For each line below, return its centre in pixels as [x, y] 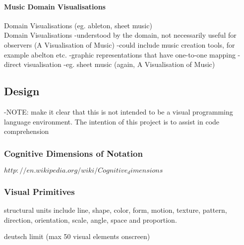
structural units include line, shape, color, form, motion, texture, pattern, [116, 210]
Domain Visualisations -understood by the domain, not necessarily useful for [120, 35]
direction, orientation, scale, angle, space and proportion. [91, 219]
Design [22, 91]
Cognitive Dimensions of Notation [73, 153]
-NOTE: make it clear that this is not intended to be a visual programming [119, 111]
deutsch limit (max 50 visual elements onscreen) [77, 236]
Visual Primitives [39, 191]
